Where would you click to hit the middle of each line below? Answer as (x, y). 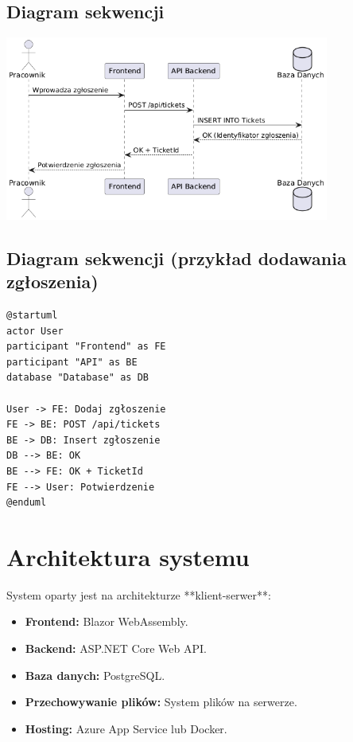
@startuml (32, 316)
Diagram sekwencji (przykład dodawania (176, 258)
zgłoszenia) (52, 281)
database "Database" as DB (78, 378)
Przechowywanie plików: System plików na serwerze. (161, 702)
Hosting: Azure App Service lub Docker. (126, 728)
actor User (35, 331)
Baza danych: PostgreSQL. (95, 675)
